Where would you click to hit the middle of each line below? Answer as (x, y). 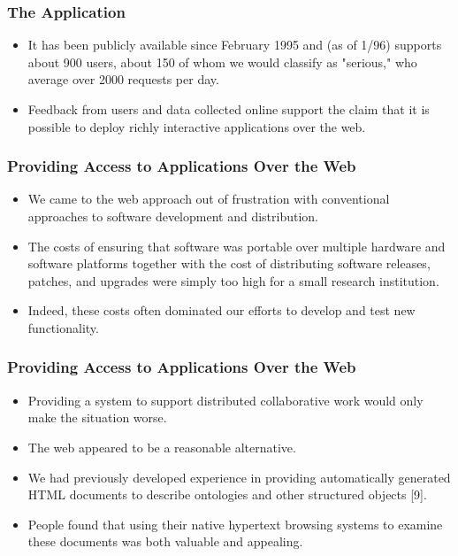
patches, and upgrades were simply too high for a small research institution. (233, 280)
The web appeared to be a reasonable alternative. (162, 447)
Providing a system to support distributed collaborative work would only (225, 400)
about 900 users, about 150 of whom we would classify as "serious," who (222, 62)
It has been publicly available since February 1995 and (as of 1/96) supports (235, 45)
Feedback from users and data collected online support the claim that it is (229, 109)
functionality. (63, 327)
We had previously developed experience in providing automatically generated (239, 477)
